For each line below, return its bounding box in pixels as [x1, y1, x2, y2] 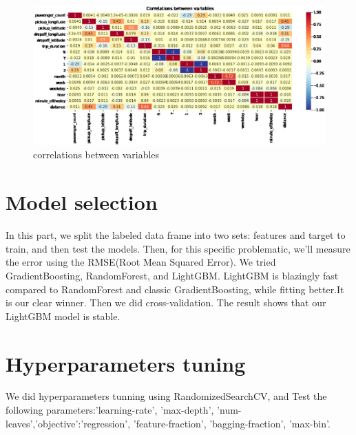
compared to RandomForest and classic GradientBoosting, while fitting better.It [6, 282, 344, 296]
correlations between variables [33, 147, 160, 162]
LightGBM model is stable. [6, 308, 121, 323]
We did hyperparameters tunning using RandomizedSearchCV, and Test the [6, 389, 327, 403]
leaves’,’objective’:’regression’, [6, 416, 131, 430]
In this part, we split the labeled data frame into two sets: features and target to [6, 228, 346, 242]
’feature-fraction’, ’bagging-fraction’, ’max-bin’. [133, 416, 331, 430]
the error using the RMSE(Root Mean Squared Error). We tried [6, 255, 276, 269]
